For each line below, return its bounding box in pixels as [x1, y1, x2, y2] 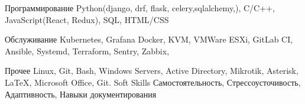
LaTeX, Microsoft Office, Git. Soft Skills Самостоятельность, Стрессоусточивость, [5, 76, 301, 88]
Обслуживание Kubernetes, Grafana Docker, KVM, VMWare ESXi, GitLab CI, [5, 33, 293, 45]
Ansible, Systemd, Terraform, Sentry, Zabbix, [5, 44, 170, 57]
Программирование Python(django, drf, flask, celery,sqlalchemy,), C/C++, [5, 2, 275, 14]
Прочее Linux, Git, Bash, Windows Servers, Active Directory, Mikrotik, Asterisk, [5, 64, 298, 77]
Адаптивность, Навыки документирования [5, 87, 157, 100]
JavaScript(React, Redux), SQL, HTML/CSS [5, 13, 169, 25]
